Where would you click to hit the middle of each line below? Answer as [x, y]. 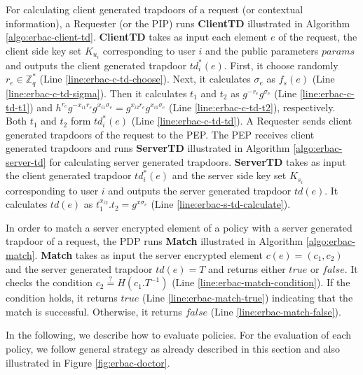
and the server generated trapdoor [79, 268]
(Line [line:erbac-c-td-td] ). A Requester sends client [242, 121]
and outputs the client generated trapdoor [96, 65]
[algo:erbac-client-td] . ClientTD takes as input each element [137, 37]
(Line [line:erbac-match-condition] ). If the [261, 282]
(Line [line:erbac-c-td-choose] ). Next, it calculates [145, 79]
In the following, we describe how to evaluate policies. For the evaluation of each [179, 335]
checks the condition [49, 282]
